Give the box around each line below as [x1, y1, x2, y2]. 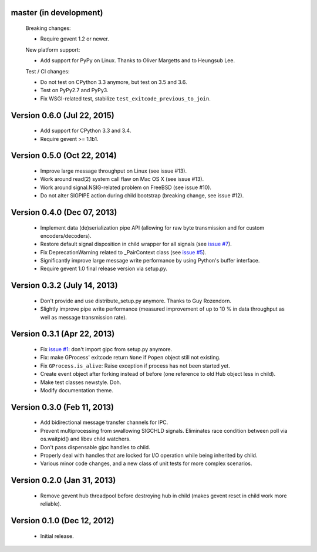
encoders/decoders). [40, 232, 92, 239]
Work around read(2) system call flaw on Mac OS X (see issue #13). [40, 176, 204, 183]
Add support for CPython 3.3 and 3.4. [40, 127, 131, 134]
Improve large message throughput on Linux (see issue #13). [40, 167, 187, 174]
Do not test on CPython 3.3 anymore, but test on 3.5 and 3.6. [40, 78, 187, 85]
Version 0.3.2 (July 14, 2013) [11, 281, 118, 291]
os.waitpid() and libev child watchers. [40, 435, 131, 443]
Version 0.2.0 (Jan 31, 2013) [11, 476, 116, 486]
